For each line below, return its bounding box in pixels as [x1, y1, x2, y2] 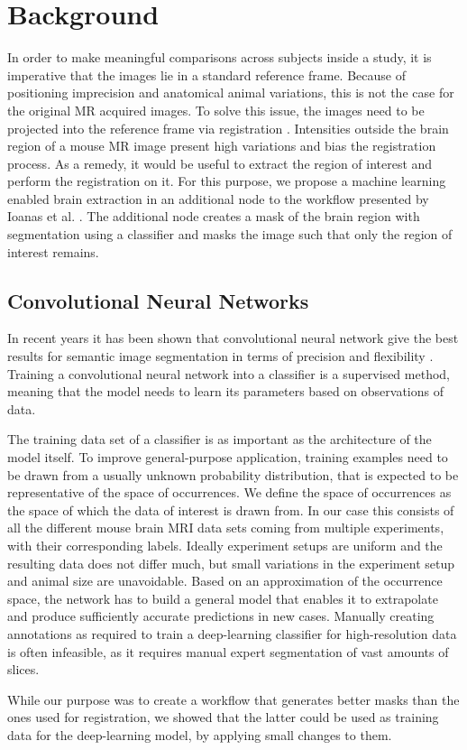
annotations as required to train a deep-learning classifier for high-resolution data [7, 624, 457, 643]
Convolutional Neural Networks [7, 286, 309, 314]
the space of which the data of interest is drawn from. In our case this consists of [7, 500, 454, 519]
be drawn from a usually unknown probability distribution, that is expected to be [7, 465, 459, 484]
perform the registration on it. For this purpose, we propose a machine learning [7, 171, 446, 190]
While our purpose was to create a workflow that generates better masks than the [7, 690, 460, 708]
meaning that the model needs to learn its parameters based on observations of [7, 382, 444, 401]
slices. [7, 660, 40, 679]
